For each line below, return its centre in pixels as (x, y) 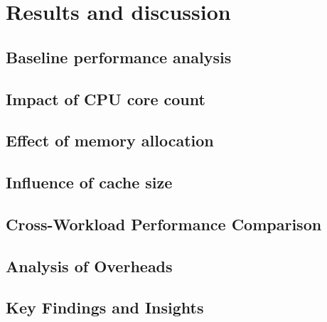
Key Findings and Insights (105, 307)
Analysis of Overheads (89, 265)
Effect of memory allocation (110, 140)
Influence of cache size (89, 182)
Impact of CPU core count (106, 98)
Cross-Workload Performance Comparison (164, 224)
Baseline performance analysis (119, 57)
